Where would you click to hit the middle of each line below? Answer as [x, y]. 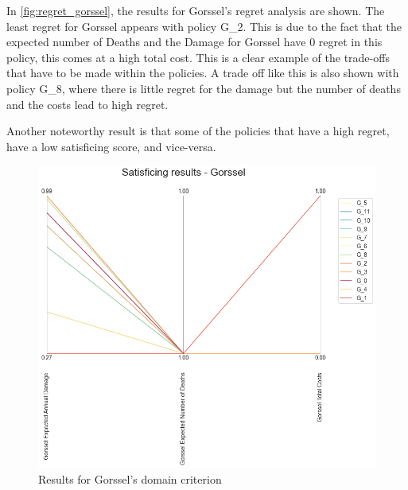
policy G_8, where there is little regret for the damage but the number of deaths [204, 88]
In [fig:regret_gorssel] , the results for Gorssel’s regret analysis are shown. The [196, 10]
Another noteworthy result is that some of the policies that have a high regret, [198, 131]
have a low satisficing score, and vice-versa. [111, 146]
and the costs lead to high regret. [87, 104]
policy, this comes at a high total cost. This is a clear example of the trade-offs [198, 57]
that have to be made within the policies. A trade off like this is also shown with [203, 73]
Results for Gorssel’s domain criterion [130, 478]
